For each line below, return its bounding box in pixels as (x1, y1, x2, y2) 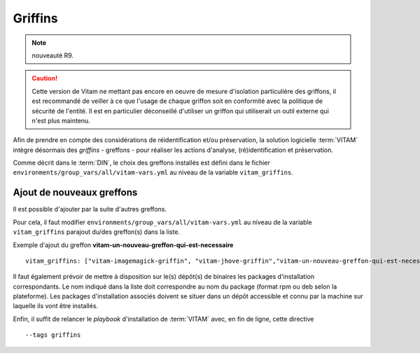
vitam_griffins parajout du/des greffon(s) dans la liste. (13, 228, 181, 236)
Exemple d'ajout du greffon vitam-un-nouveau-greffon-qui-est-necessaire (13, 240, 234, 249)
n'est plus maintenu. (31, 116, 90, 125)
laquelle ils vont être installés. (13, 302, 98, 310)
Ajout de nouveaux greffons (13, 186, 138, 199)
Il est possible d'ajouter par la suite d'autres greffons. (13, 205, 167, 214)
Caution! (31, 74, 58, 83)
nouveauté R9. (31, 51, 73, 60)
